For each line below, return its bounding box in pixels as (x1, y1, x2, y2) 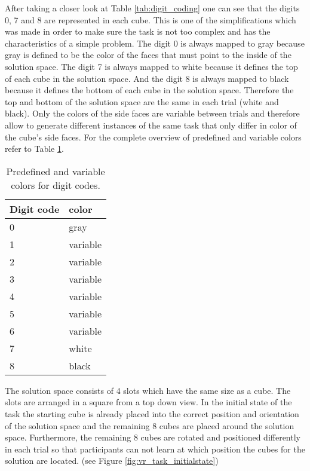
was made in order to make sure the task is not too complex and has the (5, 25, 271, 38)
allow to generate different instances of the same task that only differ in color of (5, 118, 297, 131)
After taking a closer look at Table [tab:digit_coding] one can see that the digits (5, 2, 300, 14)
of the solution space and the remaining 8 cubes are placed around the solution (5, 419, 294, 432)
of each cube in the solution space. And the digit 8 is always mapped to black (5, 72, 289, 84)
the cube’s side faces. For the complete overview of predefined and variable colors (5, 130, 302, 143)
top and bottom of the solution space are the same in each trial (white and (5, 95, 279, 108)
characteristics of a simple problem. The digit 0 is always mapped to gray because (5, 36, 305, 49)
